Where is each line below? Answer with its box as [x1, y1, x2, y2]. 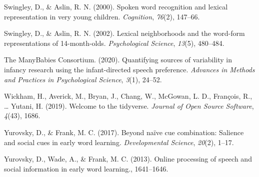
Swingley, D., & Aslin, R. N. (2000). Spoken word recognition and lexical [4, 1, 228, 11]
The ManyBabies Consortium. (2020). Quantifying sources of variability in [4, 54, 232, 65]
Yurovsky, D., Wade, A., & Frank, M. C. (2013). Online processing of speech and [4, 154, 252, 164]
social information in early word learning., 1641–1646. [4, 163, 168, 174]
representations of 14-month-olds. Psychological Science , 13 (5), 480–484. [4, 37, 224, 48]
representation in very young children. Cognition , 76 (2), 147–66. [4, 11, 200, 21]
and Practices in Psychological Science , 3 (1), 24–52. [4, 74, 162, 84]
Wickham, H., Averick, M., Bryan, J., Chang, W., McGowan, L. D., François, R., [4, 91, 252, 101]
